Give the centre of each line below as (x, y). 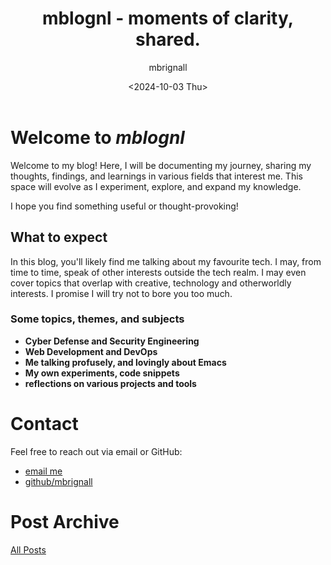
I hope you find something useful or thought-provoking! (124, 206)
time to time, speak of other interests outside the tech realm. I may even (158, 272)
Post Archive (65, 521)
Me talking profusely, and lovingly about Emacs (125, 362)
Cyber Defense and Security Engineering (112, 341)
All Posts (28, 549)
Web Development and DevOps (91, 351)
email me (43, 471)
